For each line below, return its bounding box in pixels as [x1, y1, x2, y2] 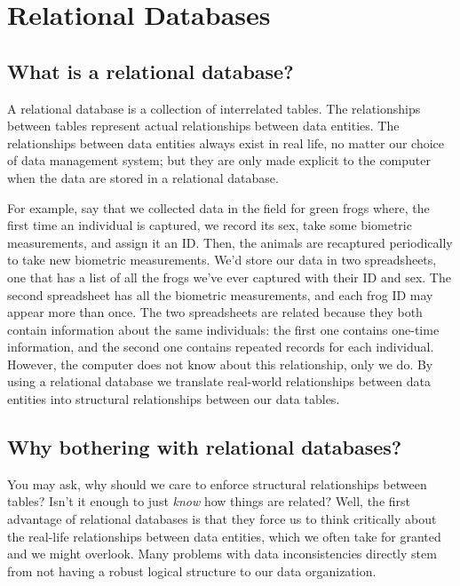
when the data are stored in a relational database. [7, 168, 279, 186]
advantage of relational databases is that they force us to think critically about [7, 510, 437, 528]
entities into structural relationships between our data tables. [7, 390, 340, 408]
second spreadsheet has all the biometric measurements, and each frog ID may [7, 285, 433, 304]
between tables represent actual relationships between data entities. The [7, 116, 400, 135]
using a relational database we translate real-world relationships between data [7, 372, 431, 391]
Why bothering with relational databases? [7, 433, 402, 461]
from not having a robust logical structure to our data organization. [7, 561, 377, 580]
